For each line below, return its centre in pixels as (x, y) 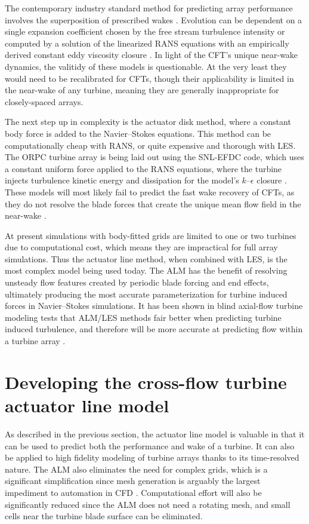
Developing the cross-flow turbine (146, 381)
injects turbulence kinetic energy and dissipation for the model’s (122, 180)
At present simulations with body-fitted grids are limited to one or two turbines (151, 235)
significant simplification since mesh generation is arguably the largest (133, 481)
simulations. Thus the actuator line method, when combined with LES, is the (146, 258)
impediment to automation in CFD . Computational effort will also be (133, 492)
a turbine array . (35, 341)
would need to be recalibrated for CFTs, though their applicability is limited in (149, 78)
